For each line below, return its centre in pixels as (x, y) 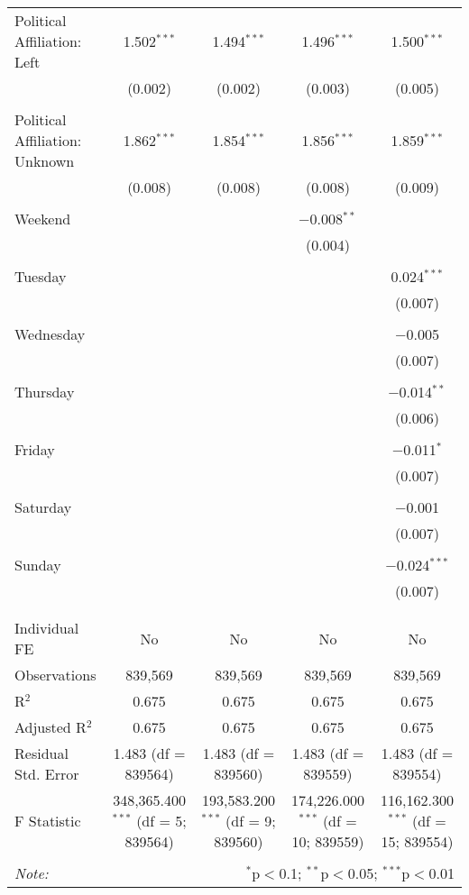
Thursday (45, 392)
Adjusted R (51, 727)
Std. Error (47, 774)
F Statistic (48, 821)
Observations (55, 675)
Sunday (38, 565)
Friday (35, 449)
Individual (47, 628)
